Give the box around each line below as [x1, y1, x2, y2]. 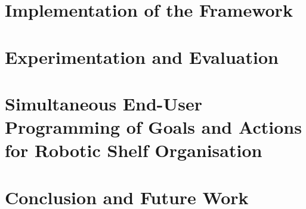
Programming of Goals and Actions [5, 115, 302, 139]
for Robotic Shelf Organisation [5, 138, 262, 162]
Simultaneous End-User [5, 91, 203, 115]
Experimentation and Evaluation [5, 44, 279, 69]
